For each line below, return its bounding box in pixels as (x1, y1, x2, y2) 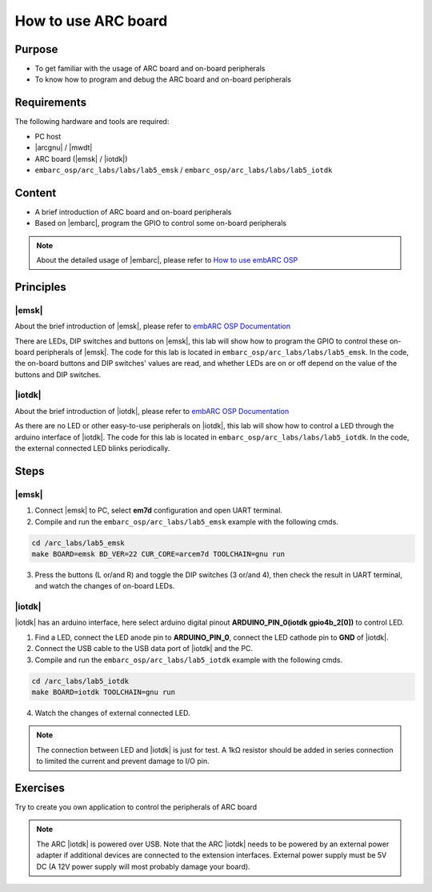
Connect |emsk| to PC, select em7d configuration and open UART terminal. (34, 505, 283, 516)
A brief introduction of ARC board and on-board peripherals (34, 207, 232, 216)
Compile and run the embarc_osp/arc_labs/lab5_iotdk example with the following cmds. (34, 655, 343, 665)
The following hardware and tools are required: (14, 117, 170, 127)
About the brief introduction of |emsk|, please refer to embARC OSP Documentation (14, 321, 291, 331)
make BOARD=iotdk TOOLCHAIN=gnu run (31, 688, 176, 697)
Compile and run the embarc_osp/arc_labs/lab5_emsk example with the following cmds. (34, 516, 339, 526)
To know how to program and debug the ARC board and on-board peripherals (34, 74, 292, 84)
